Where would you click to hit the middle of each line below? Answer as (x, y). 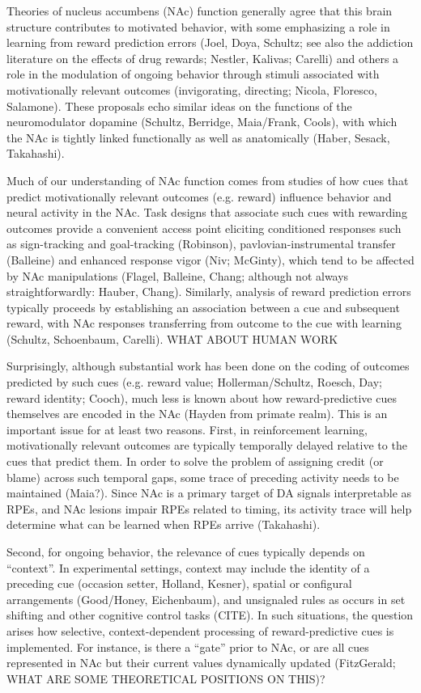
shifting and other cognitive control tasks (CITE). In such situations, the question (210, 615)
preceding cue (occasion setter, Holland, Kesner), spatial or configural (179, 583)
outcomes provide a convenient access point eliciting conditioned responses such (204, 228)
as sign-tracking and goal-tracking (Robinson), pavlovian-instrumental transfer (201, 244)
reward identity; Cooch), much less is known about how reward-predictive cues (202, 397)
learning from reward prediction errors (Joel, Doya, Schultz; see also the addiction (210, 42)
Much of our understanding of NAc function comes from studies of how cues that (208, 180)
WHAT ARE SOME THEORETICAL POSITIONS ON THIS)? (166, 678)
